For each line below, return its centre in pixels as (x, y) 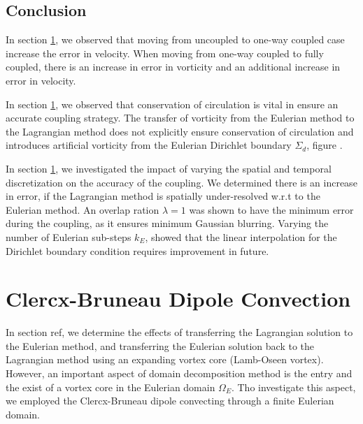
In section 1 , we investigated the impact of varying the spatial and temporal (169, 168)
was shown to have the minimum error (271, 209)
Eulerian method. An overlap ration (83, 209)
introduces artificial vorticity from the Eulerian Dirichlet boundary (149, 145)
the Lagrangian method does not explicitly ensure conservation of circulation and (180, 131)
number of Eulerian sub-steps (69, 236)
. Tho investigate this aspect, (293, 387)
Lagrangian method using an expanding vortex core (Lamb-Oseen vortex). (165, 359)
